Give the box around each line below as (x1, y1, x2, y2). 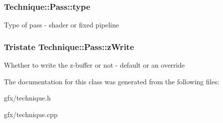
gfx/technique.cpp (4, 109, 58, 119)
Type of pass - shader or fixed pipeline (4, 20, 119, 30)
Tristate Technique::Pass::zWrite (4, 40, 134, 52)
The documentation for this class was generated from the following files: (4, 76, 220, 86)
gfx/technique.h (4, 93, 51, 103)
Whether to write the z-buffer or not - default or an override (4, 60, 185, 70)
